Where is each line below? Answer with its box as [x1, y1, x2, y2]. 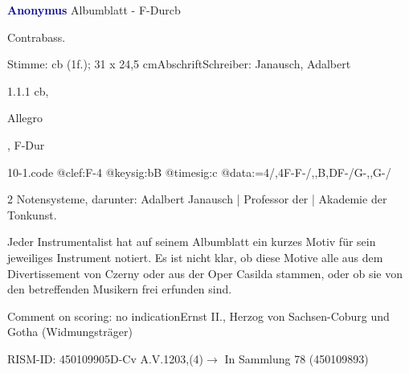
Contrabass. [7, 28, 66, 45]
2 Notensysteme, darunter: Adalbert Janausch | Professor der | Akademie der [7, 191, 387, 207]
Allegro [7, 109, 43, 126]
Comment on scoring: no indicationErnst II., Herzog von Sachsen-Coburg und [7, 307, 390, 324]
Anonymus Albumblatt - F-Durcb [7, 2, 181, 18]
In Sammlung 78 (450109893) [224, 350, 369, 367]
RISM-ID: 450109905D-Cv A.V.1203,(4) [7, 350, 204, 367]
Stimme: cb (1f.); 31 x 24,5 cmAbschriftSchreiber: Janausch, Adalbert [7, 55, 351, 72]
